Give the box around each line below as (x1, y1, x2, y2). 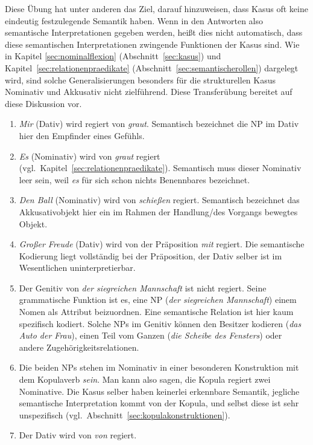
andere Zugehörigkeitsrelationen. (19, 340, 139, 353)
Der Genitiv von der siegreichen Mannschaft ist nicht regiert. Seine (19, 281, 267, 294)
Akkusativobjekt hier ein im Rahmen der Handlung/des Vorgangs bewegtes (19, 205, 298, 218)
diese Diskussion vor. (5, 97, 82, 109)
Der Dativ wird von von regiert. (19, 429, 137, 441)
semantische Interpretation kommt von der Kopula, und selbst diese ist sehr (19, 397, 299, 409)
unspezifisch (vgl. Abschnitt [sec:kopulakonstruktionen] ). (19, 408, 230, 421)
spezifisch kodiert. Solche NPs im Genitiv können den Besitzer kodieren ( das (19, 317, 302, 330)
